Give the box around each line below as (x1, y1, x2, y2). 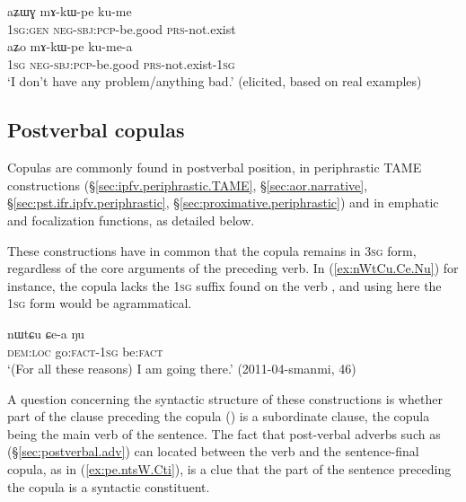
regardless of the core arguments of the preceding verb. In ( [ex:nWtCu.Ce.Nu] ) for (7, 259, 459, 277)
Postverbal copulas (7, 116, 185, 144)
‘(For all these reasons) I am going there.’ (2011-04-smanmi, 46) (7, 359, 356, 378)
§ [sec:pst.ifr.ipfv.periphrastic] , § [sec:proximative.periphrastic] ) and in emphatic (7, 193, 439, 212)
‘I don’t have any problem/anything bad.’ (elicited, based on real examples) (7, 72, 422, 91)
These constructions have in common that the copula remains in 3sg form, (7, 241, 417, 260)
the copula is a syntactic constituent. (7, 477, 210, 496)
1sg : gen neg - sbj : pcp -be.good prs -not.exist (7, 19, 236, 38)
